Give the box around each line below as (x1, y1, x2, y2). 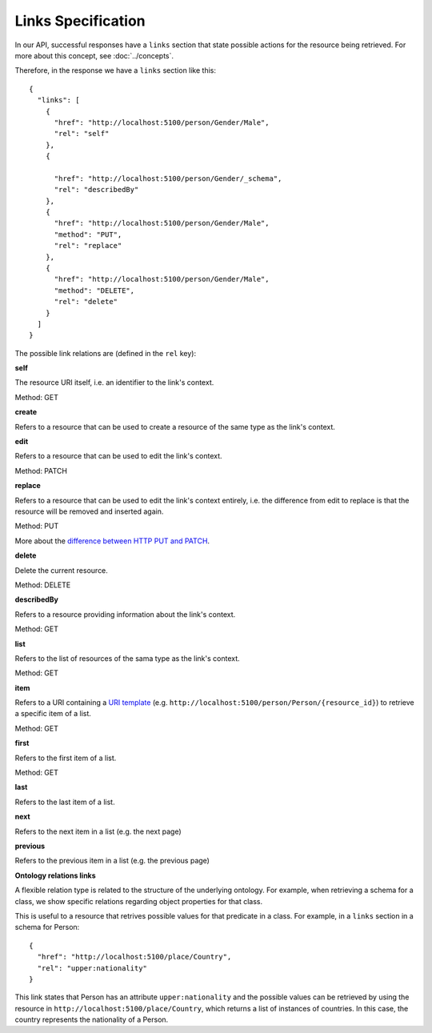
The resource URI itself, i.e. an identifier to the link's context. (14, 378, 214, 387)
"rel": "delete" (54, 297, 118, 306)
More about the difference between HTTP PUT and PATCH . (14, 536, 210, 546)
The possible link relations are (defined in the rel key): (14, 348, 196, 358)
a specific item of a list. (14, 709, 92, 719)
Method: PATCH (14, 466, 68, 475)
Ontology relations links (14, 871, 96, 880)
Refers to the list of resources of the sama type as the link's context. (14, 653, 240, 663)
